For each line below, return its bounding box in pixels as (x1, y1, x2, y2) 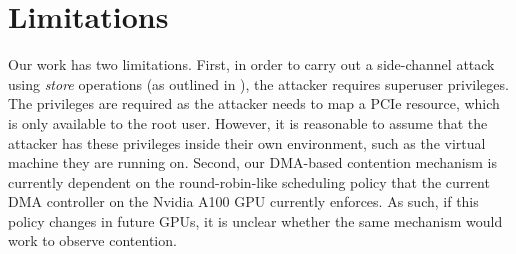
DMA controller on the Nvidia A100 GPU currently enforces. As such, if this (8, 191, 479, 212)
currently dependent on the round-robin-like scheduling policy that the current (8, 171, 490, 192)
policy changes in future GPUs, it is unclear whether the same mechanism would (8, 210, 503, 231)
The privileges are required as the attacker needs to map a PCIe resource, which (8, 93, 500, 114)
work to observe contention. (8, 230, 177, 251)
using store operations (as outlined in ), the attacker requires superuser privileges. (8, 73, 509, 94)
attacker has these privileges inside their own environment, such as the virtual (8, 132, 486, 153)
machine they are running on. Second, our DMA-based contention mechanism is (8, 152, 497, 173)
